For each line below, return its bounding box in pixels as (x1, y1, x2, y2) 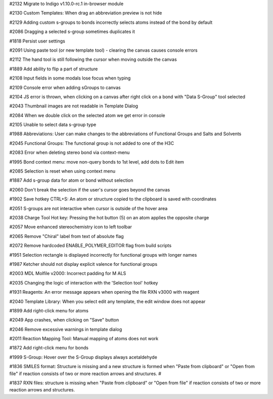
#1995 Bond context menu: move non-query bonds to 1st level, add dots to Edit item (9, 158, 185, 165)
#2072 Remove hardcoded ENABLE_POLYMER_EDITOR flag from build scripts (9, 243, 172, 249)
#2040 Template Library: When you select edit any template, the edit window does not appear (9, 298, 206, 304)
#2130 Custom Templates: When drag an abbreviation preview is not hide (9, 10, 162, 16)
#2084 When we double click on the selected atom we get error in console (9, 112, 165, 118)
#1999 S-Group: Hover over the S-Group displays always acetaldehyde (9, 354, 158, 360)
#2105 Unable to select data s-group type (9, 122, 97, 128)
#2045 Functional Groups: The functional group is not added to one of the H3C (9, 140, 174, 146)
